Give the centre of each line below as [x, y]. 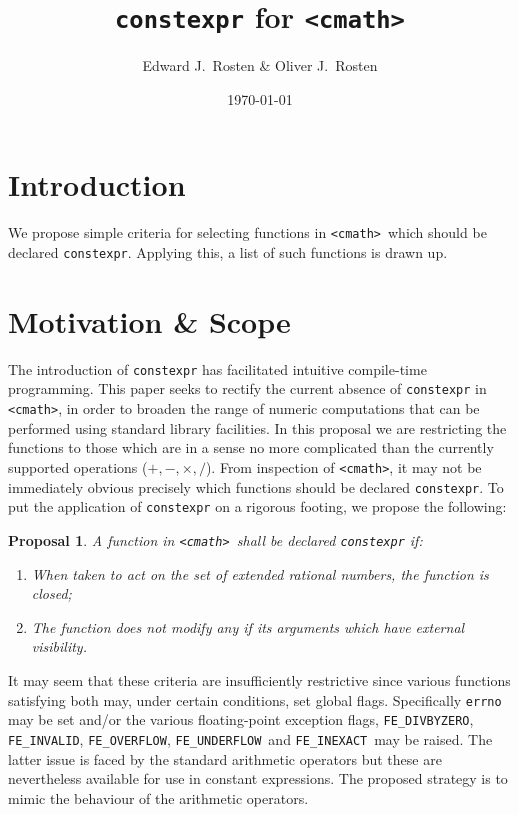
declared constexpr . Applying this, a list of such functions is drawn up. [228, 252]
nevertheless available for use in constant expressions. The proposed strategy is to [258, 778]
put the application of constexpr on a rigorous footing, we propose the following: [257, 506]
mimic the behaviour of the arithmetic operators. [158, 797]
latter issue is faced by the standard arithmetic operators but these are [225, 758]
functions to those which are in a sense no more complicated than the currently [251, 447]
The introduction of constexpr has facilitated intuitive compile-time [217, 368]
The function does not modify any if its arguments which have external [248, 626]
